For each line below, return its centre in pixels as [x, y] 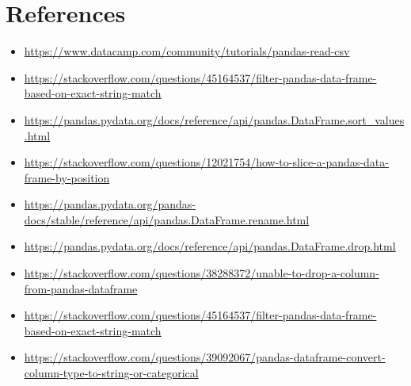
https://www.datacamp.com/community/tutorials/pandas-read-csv [187, 51]
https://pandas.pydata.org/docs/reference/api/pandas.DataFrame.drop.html [210, 246]
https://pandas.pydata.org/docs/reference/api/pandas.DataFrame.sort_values [214, 119]
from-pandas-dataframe [81, 288]
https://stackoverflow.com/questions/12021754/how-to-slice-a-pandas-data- [206, 162]
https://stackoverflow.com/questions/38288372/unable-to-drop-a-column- [202, 273]
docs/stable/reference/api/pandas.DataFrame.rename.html [167, 219]
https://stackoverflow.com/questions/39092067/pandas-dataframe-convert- [205, 357]
